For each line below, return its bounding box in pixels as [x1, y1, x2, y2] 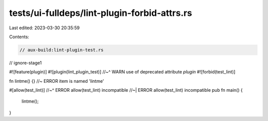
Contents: [9, 34, 29, 40]
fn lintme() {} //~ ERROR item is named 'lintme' [9, 78, 104, 84]
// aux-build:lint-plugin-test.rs [19, 47, 104, 53]
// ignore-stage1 [9, 60, 42, 65]
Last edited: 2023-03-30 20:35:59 [9, 25, 80, 31]
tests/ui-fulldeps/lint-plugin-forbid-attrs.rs [9, 7, 192, 18]
